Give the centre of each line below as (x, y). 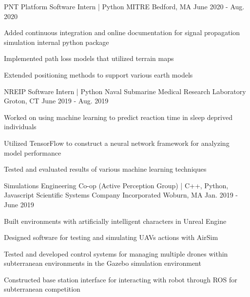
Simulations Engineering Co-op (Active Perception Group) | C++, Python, (116, 185)
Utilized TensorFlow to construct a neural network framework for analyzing (117, 143)
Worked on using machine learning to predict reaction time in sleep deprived (118, 117)
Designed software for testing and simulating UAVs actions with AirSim (111, 237)
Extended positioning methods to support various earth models (98, 74)
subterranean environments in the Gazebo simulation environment (103, 263)
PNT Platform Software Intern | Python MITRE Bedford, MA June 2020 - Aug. (124, 6)
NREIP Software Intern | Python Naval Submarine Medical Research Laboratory (125, 91)
